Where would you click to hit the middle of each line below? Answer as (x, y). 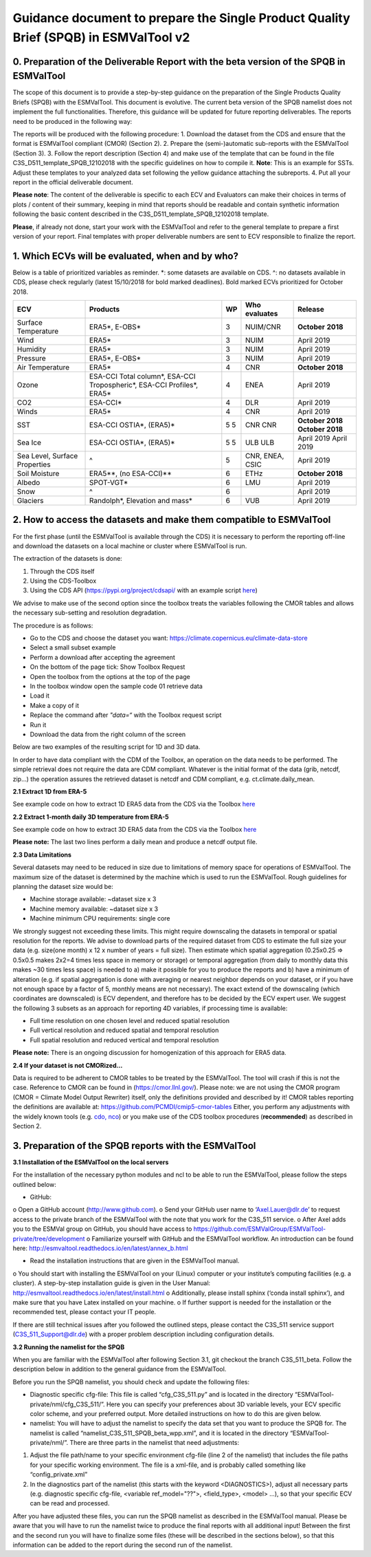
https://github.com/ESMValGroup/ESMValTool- (260, 1229)
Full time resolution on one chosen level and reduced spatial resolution (130, 1021)
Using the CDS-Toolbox (63, 581)
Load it (40, 696)
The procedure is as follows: (53, 625)
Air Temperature (43, 367)
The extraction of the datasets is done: (68, 559)
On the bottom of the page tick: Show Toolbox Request (108, 667)
